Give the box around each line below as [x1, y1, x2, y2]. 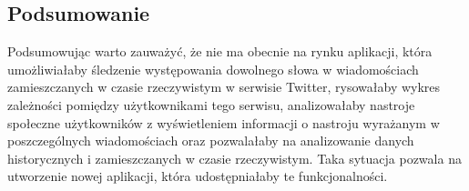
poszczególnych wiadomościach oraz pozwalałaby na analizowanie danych [7, 131, 414, 150]
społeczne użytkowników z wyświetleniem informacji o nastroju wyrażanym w [7, 113, 440, 132]
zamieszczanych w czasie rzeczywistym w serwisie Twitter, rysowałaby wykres [7, 77, 441, 96]
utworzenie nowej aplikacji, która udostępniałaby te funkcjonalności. [7, 166, 388, 186]
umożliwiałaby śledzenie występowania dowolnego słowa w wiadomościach [7, 59, 419, 78]
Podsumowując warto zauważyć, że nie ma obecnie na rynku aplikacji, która [7, 42, 433, 61]
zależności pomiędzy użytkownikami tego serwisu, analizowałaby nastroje [7, 95, 415, 114]
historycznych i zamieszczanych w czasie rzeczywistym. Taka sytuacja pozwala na [7, 148, 462, 167]
